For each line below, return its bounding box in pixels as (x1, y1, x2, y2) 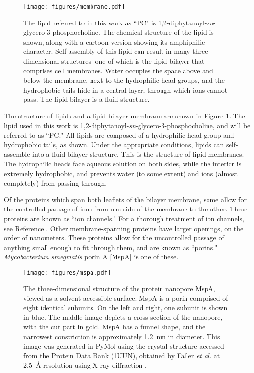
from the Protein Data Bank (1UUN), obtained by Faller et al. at (23, 350, 220, 360)
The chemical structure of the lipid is (102, 27, 214, 37)
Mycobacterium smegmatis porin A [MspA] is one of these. (4, 252, 179, 262)
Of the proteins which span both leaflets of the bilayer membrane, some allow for (4, 194, 247, 204)
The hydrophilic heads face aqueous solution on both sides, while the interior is (4, 158, 242, 168)
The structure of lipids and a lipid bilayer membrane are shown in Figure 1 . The (4, 111, 245, 120)
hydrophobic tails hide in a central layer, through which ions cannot (23, 84, 228, 94)
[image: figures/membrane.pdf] (23, 3, 125, 10)
